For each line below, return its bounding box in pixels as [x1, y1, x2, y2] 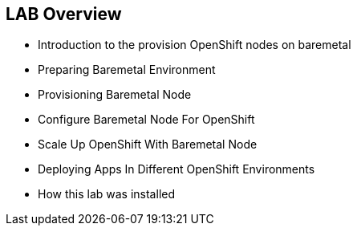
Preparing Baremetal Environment [38, 63, 216, 77]
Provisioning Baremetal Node [38, 88, 192, 102]
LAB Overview [6, 4, 122, 24]
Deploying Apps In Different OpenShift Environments [38, 162, 315, 177]
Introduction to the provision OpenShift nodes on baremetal [38, 38, 351, 52]
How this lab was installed [38, 187, 176, 201]
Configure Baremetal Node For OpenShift [38, 112, 255, 127]
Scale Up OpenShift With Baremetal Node [38, 137, 258, 152]
